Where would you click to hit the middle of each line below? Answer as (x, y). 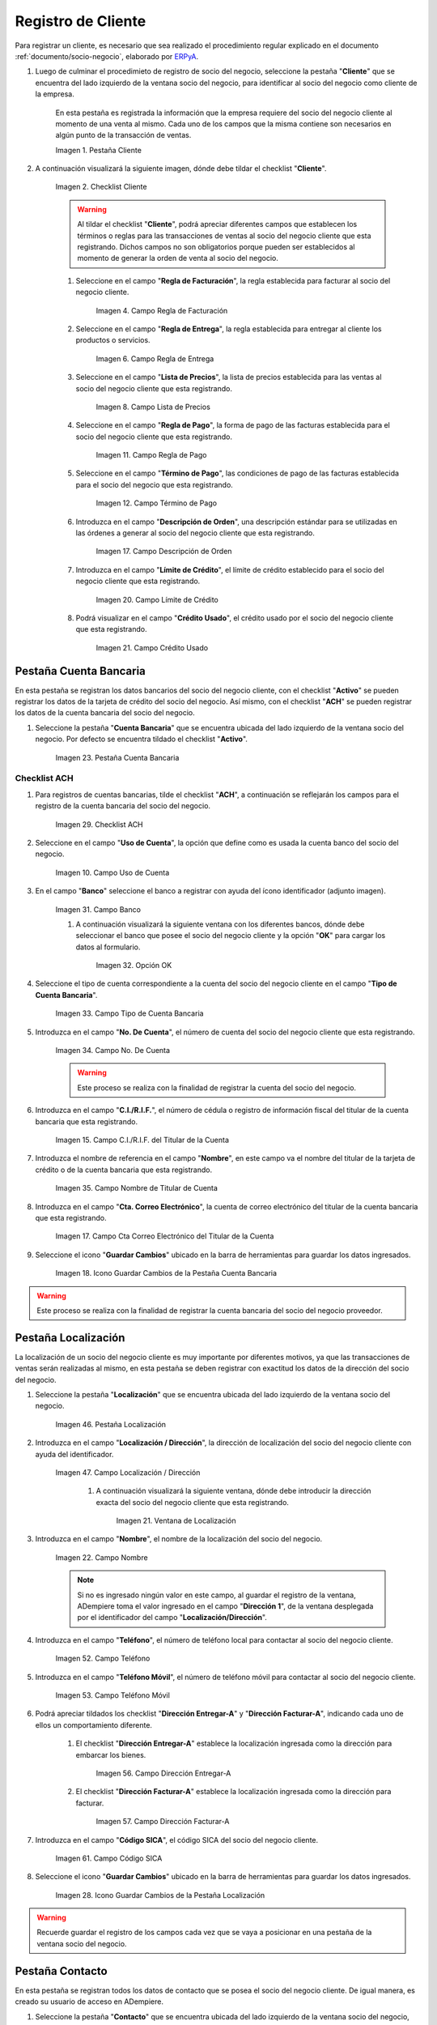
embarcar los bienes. (111, 1754)
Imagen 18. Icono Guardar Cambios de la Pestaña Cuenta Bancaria (166, 1273)
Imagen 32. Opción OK (134, 966)
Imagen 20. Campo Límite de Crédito (157, 599)
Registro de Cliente (81, 21)
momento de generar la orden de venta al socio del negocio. (178, 258)
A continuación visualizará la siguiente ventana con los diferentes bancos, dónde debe (220, 924)
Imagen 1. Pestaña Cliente (98, 150)
